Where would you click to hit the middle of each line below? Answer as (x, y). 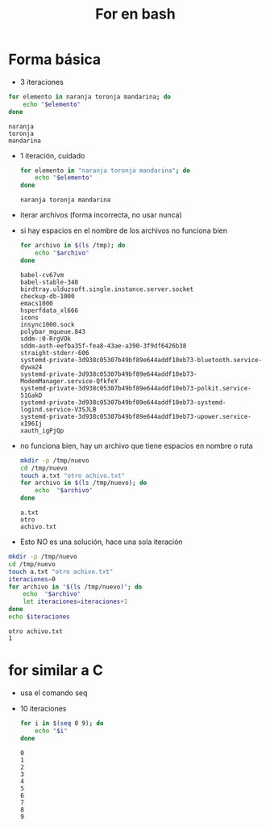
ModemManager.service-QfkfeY (69, 381)
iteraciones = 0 (32, 579)
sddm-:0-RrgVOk (46, 339)
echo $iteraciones (39, 617)
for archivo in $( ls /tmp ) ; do (73, 246)
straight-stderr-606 (54, 352)
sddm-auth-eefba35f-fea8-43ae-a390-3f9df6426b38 (103, 346)
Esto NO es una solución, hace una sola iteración (101, 542)
